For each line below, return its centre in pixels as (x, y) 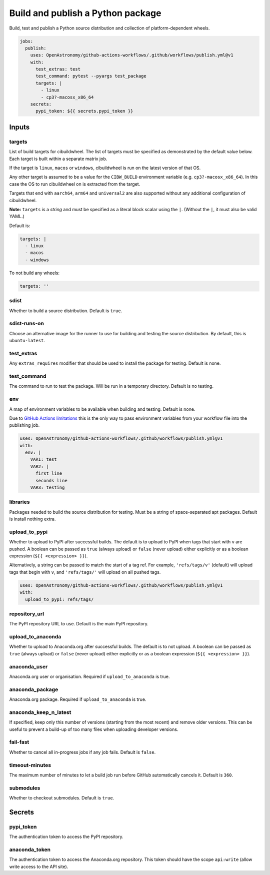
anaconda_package (34, 689)
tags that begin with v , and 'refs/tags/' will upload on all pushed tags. (85, 572)
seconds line (51, 481)
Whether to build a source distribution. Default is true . (66, 311)
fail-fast (19, 742)
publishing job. (24, 425)
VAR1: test (43, 460)
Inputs (19, 127)
